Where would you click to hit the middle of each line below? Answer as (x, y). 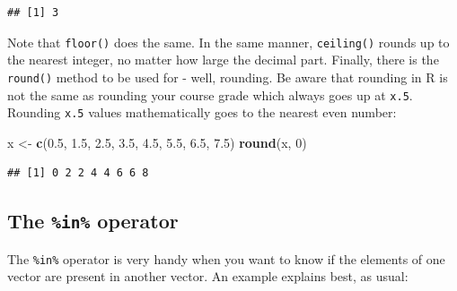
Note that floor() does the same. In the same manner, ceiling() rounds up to (228, 42)
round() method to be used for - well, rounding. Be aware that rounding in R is (228, 77)
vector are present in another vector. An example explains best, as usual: (208, 276)
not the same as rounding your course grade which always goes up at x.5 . (210, 94)
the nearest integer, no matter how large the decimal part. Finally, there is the (223, 60)
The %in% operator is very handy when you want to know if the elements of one (226, 258)
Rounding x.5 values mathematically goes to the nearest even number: (202, 112)
